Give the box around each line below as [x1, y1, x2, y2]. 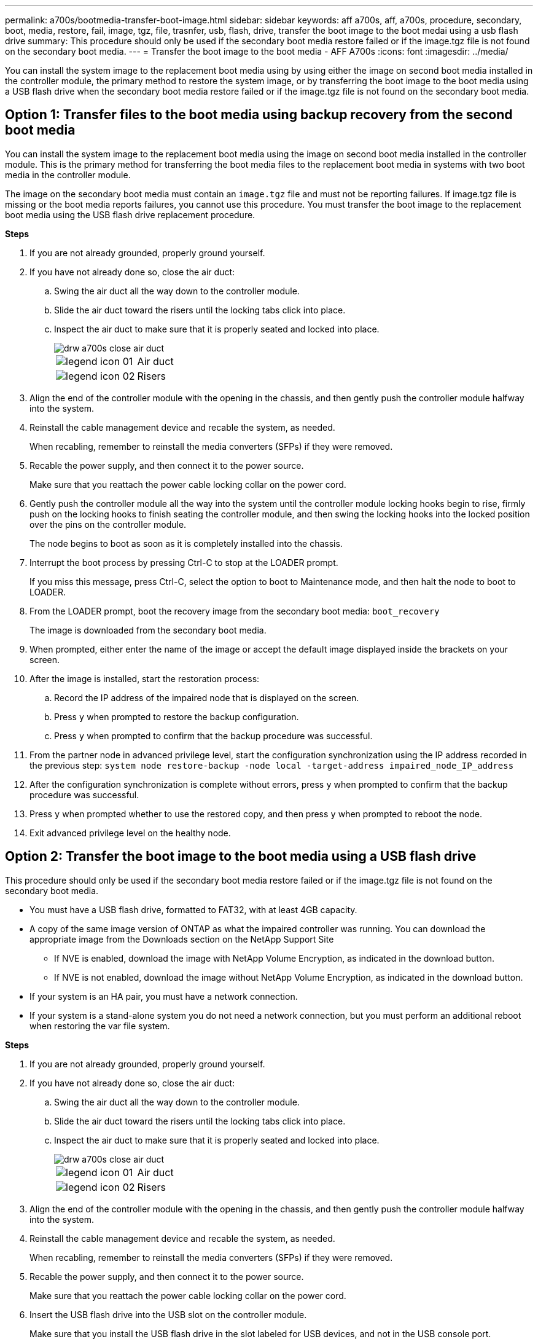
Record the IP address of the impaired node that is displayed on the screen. [54, 692, 359, 703]
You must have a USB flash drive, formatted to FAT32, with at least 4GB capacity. [29, 904, 357, 915]
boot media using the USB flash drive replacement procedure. [5, 209, 255, 220]
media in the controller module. [5, 169, 131, 180]
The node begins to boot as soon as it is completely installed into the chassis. [29, 538, 343, 549]
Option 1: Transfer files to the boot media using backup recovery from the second [5, 107, 513, 123]
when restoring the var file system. [29, 1020, 170, 1031]
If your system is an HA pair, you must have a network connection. [29, 991, 298, 1002]
